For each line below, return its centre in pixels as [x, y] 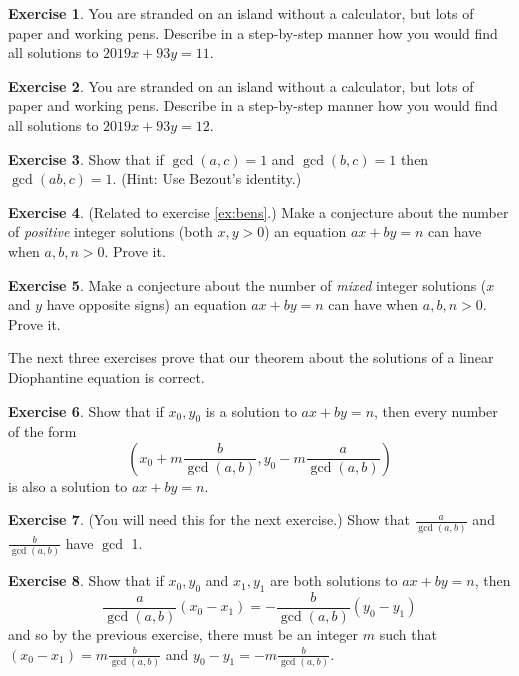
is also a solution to [68, 485]
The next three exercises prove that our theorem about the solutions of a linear [251, 357]
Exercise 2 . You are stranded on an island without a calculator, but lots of [241, 85]
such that [408, 633]
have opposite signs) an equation [146, 304]
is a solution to [251, 410]
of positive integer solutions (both [110, 231]
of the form [42, 431]
